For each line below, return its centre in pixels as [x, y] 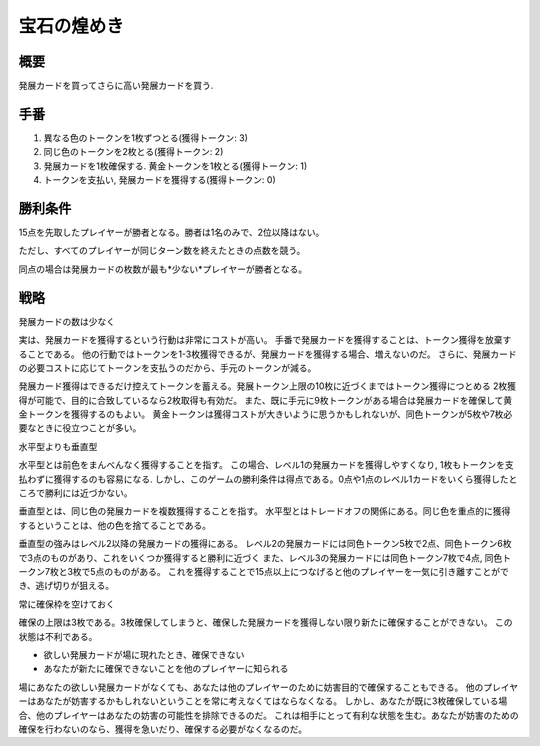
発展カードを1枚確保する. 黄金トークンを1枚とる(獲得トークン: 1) [175, 166]
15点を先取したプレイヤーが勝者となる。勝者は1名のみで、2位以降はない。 [171, 232]
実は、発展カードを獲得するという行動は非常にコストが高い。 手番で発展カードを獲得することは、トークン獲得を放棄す [265, 340]
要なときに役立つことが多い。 [80, 428]
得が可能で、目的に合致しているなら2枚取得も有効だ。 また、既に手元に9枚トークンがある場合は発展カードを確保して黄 [265, 400]
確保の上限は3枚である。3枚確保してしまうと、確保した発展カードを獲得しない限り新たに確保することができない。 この [266, 622]
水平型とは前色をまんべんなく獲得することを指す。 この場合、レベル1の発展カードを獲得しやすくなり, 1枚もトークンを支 [266, 465]
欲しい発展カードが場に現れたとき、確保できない [144, 654]
